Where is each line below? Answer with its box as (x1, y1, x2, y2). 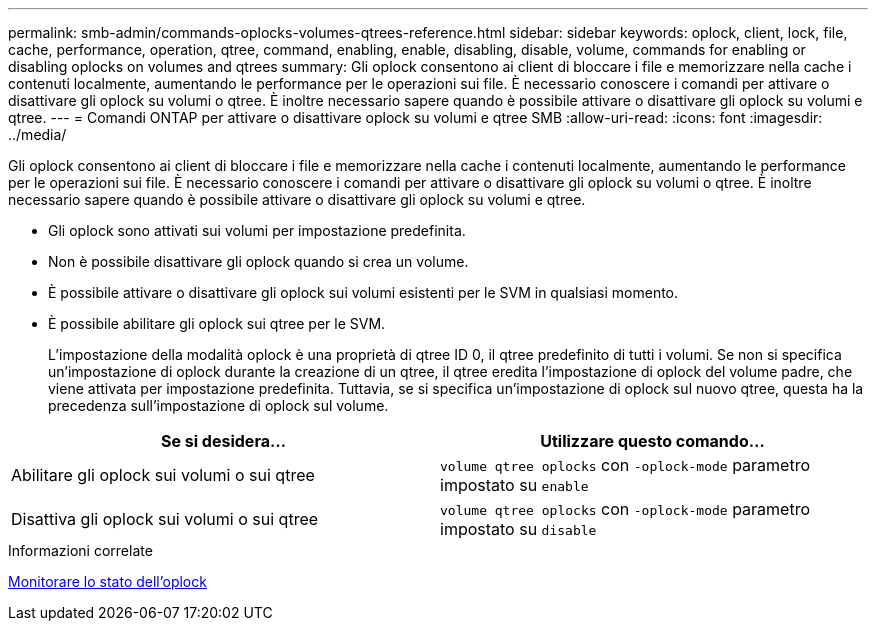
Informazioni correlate (8, 542, 153, 559)
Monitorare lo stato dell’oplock (8, 573, 207, 590)
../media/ (8, 126, 67, 143)
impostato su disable (440, 519, 597, 539)
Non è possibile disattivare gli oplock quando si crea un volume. (48, 253, 469, 270)
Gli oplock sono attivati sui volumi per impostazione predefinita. (48, 222, 466, 239)
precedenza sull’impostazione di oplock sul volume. (48, 397, 389, 414)
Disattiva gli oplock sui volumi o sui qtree (11, 509, 319, 529)
